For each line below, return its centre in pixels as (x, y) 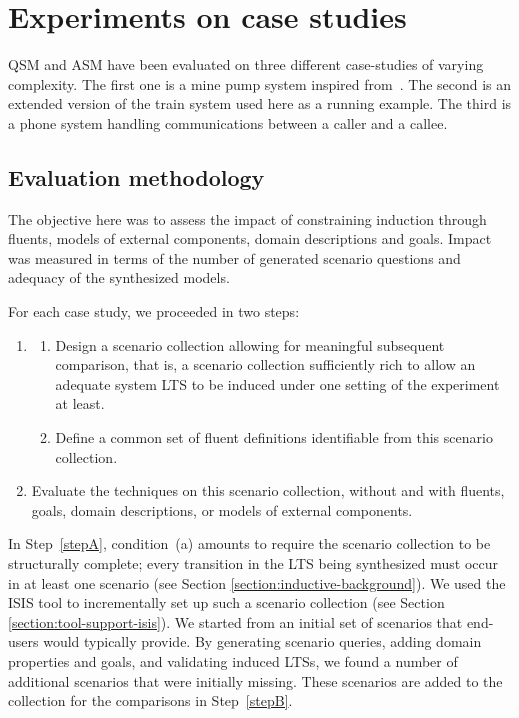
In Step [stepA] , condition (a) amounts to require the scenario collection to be (249, 543)
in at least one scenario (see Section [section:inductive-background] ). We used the (257, 582)
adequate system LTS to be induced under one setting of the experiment (277, 383)
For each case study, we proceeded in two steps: (154, 311)
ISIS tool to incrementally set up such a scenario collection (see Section (226, 602)
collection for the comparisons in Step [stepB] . (150, 700)
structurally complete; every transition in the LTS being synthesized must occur (253, 563)
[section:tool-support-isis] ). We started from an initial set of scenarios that (235, 621)
